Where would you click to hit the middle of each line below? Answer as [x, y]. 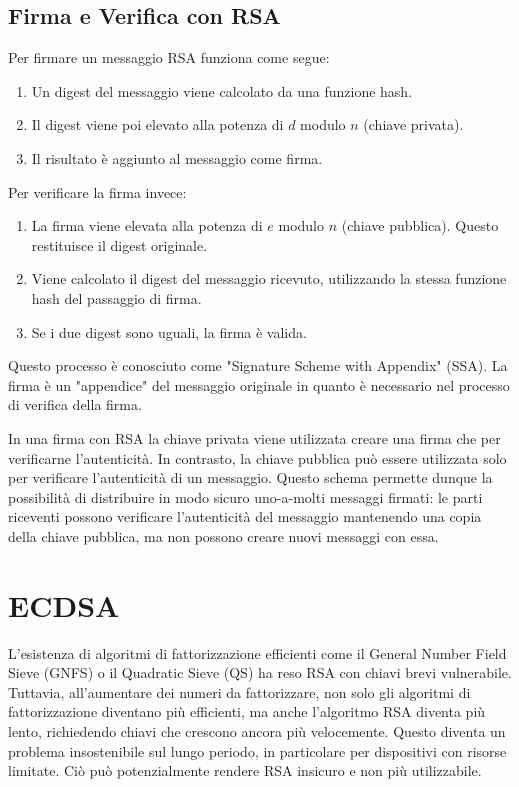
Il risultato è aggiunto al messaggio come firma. [177, 157]
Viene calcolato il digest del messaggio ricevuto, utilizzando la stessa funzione [269, 278]
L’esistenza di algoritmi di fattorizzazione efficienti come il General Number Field [257, 652]
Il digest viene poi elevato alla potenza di [157, 124]
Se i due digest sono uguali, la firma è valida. [169, 331]
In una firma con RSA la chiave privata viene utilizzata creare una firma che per [254, 437]
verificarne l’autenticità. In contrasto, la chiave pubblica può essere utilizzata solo [257, 457]
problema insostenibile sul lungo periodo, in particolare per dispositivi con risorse [257, 750]
